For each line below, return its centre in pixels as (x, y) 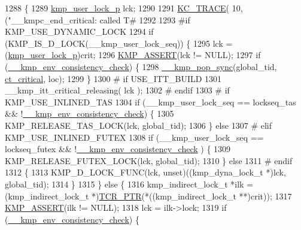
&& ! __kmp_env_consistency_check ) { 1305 (89, 114)
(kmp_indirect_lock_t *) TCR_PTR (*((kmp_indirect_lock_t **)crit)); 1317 (148, 196)
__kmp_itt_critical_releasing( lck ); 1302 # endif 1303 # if (117, 90)
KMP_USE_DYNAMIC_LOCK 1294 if (79, 31)
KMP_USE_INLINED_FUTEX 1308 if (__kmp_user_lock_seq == (134, 137)
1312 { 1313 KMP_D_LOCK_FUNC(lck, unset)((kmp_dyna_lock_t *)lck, (145, 172)
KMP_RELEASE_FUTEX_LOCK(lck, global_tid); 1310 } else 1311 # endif (149, 160)
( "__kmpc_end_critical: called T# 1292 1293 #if (98, 19)
